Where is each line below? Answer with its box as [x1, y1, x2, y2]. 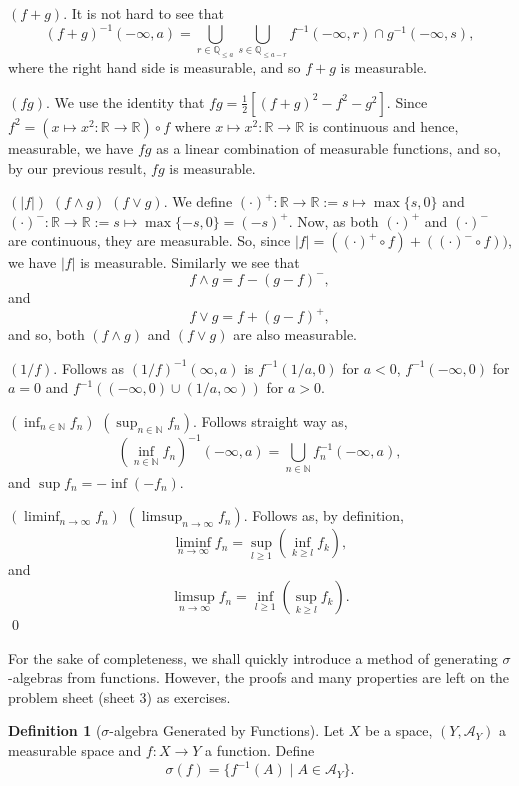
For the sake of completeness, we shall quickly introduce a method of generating [8, 647, 498, 668]
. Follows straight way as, [192, 410, 348, 431]
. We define [163, 191, 233, 212]
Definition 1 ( [8, 720, 102, 741]
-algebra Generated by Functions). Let [109, 720, 345, 741]
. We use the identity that [46, 91, 205, 112]
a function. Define [205, 740, 315, 761]
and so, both [8, 324, 85, 345]
